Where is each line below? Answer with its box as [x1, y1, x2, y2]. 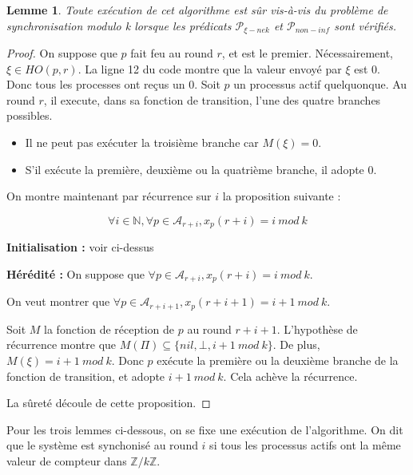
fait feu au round [130, 45, 213, 61]
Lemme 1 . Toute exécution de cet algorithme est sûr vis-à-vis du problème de [6, 2, 388, 18]
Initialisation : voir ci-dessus [6, 239, 154, 255]
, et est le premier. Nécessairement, [221, 45, 393, 61]
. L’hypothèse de [276, 320, 358, 337]
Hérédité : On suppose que [6, 265, 145, 282]
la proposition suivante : [222, 188, 341, 204]
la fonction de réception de [44, 320, 175, 337]
